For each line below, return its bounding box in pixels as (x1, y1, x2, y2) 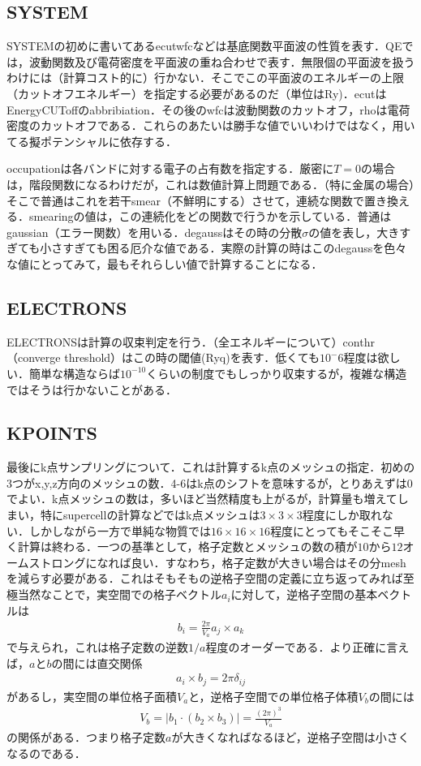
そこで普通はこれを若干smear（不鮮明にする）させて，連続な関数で (6, 191, 365, 209)
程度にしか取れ (302, 506, 382, 523)
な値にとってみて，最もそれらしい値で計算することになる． (6, 255, 323, 272)
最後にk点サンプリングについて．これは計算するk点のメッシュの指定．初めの (6, 458, 415, 476)
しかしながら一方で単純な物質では (28, 522, 211, 539)
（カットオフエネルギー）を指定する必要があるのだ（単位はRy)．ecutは (6, 84, 387, 101)
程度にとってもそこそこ (270, 522, 394, 539)
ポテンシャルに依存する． (40, 132, 177, 149)
